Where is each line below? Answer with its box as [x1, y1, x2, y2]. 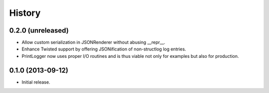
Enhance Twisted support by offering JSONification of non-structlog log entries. [21, 46, 186, 52]
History [9, 7, 41, 18]
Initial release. [21, 79, 50, 85]
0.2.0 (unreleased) [9, 26, 69, 35]
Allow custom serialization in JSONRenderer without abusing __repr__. [21, 40, 165, 46]
